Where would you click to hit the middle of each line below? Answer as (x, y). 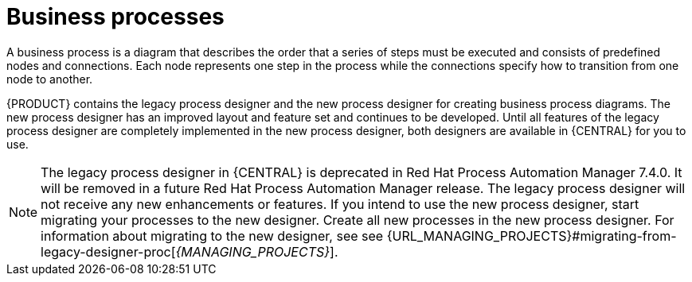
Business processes (115, 17)
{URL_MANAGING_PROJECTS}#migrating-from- (532, 236)
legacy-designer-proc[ (108, 251)
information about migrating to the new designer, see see (212, 236)
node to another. (50, 79)
